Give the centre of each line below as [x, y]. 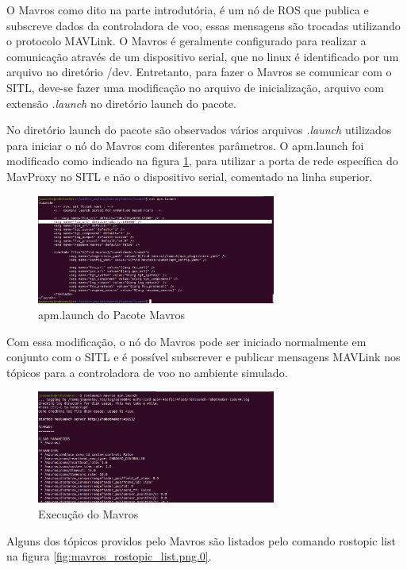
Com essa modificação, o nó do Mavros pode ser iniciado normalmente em [186, 341]
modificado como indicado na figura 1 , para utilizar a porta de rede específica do [202, 161]
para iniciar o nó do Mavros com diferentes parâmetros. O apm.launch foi [185, 145]
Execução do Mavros [88, 514]
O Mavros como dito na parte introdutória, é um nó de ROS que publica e [188, 10]
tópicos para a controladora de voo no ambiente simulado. [147, 372]
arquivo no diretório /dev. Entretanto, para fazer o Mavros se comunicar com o [199, 72]
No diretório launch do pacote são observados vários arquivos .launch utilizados [199, 130]
